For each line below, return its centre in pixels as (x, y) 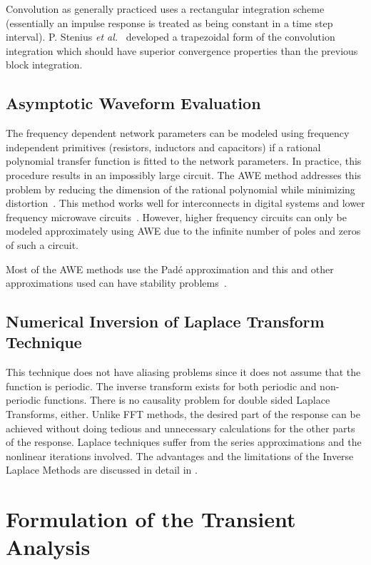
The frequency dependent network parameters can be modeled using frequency (178, 133)
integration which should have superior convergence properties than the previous (182, 50)
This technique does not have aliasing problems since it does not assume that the (183, 372)
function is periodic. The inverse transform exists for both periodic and (161, 386)
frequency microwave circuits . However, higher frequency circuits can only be (176, 217)
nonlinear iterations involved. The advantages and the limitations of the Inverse (180, 455)
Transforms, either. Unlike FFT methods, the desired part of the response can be (183, 414)
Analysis (48, 547)
